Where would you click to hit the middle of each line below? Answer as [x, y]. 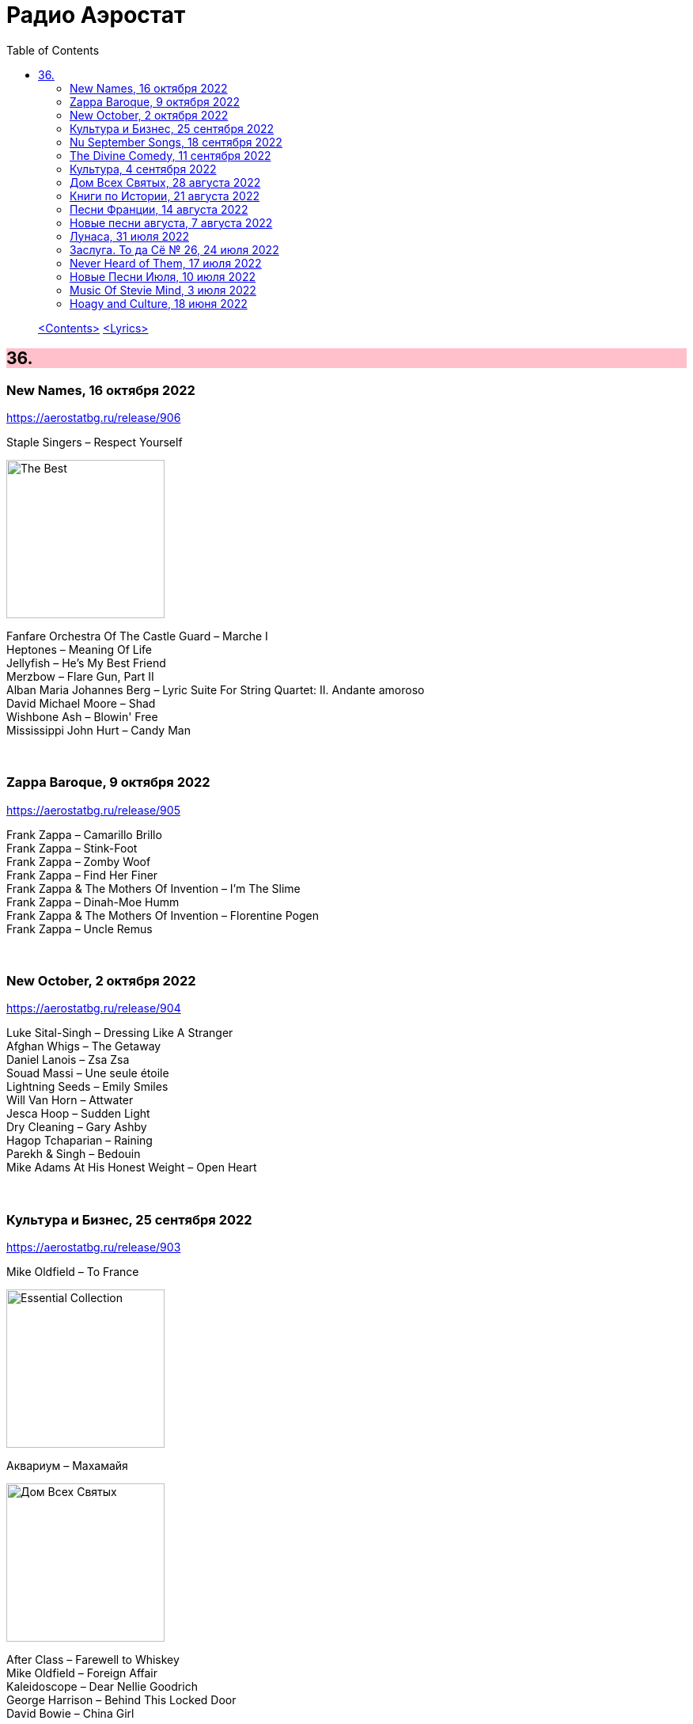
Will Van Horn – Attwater [70, 1100]
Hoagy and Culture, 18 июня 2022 [159, 303]
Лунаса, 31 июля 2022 [130, 236]
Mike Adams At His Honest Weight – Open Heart [132, 1168]
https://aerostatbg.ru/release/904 [94, 1008]
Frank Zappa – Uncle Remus [80, 928]
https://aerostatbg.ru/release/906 [94, 417]
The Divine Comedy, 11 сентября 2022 [170, 155]
